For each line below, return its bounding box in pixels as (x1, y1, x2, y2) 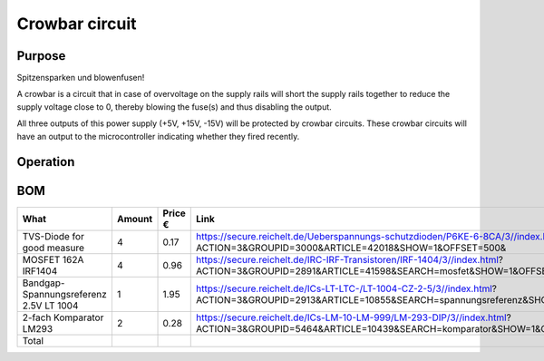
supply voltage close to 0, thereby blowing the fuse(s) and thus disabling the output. (16, 101, 333, 112)
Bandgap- (22, 277, 65, 289)
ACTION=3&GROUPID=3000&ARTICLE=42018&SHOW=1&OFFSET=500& (196, 241, 507, 254)
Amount (116, 212, 153, 225)
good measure (22, 241, 85, 254)
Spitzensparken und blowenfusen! (16, 73, 145, 83)
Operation (16, 154, 75, 170)
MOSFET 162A (22, 253, 84, 266)
